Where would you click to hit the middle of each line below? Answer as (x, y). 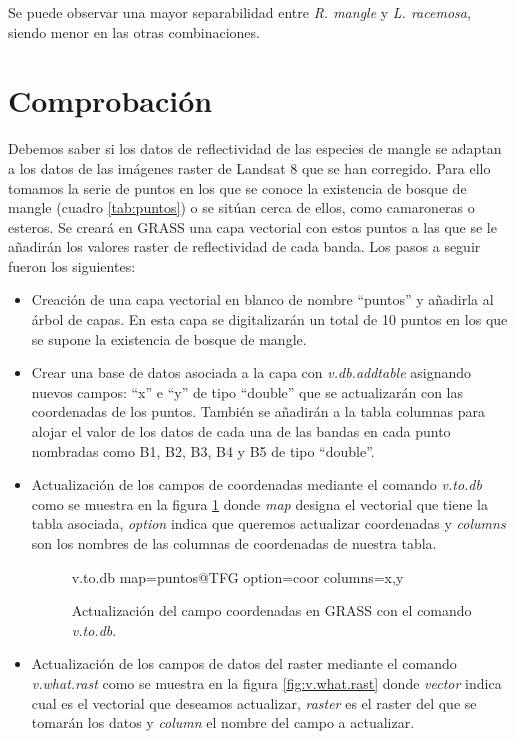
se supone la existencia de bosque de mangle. (169, 338)
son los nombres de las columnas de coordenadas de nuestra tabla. (234, 543)
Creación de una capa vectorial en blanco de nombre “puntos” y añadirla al (262, 299)
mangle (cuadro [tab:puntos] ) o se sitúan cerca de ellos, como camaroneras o (241, 207)
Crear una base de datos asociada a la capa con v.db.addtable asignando (251, 372)
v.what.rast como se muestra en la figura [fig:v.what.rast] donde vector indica (266, 682)
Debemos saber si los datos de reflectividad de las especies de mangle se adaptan (255, 148)
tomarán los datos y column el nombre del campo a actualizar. (223, 722)
